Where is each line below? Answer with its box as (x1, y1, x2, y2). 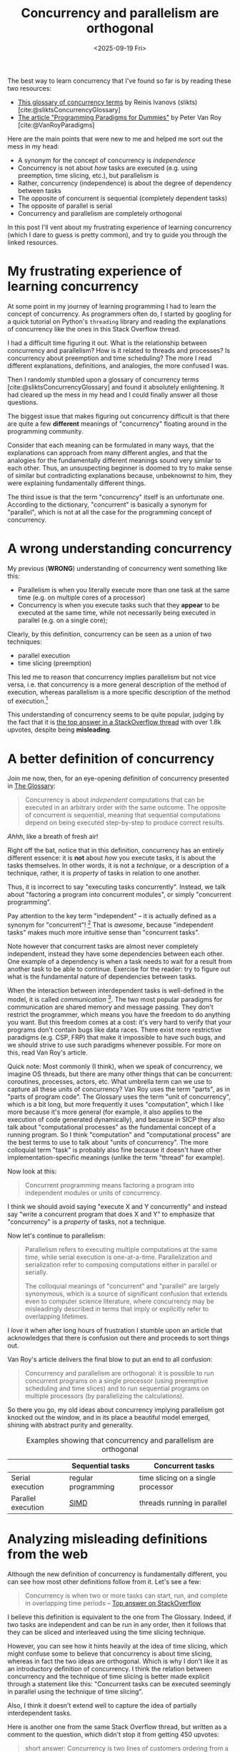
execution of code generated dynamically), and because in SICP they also (7, 1115, 225, 1123)
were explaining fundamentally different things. (7, 479, 146, 487)
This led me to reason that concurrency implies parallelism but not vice (7, 672, 216, 681)
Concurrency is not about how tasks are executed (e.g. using (17, 163, 198, 172)
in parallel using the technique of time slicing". (7, 1687, 144, 1696)
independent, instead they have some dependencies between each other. (7, 950, 224, 958)
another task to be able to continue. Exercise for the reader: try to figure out (7, 965, 231, 973)
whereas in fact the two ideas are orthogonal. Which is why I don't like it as (7, 1656, 229, 1666)
